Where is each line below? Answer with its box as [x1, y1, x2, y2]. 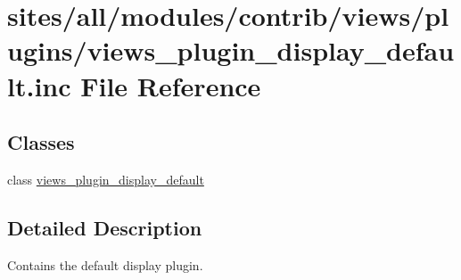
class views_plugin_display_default [7, 169, 204, 188]
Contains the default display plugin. [7, 255, 203, 274]
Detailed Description [7, 213, 202, 241]
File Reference [80, 67, 261, 103]
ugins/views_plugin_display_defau [7, 32, 455, 69]
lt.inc [7, 67, 71, 103]
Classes [7, 128, 75, 156]
